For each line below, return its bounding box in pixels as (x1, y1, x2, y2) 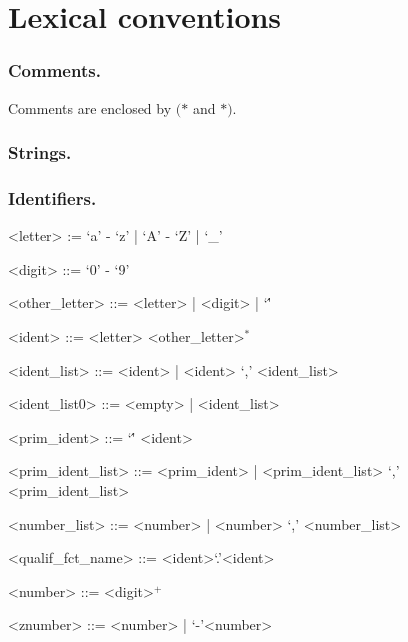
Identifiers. (8, 185, 97, 210)
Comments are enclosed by (8, 97, 172, 118)
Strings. (8, 140, 72, 165)
